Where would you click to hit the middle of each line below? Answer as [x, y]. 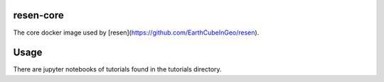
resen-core [38, 15]
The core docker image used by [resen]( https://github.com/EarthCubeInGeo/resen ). [136, 33]
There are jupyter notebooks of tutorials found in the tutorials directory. [117, 69]
